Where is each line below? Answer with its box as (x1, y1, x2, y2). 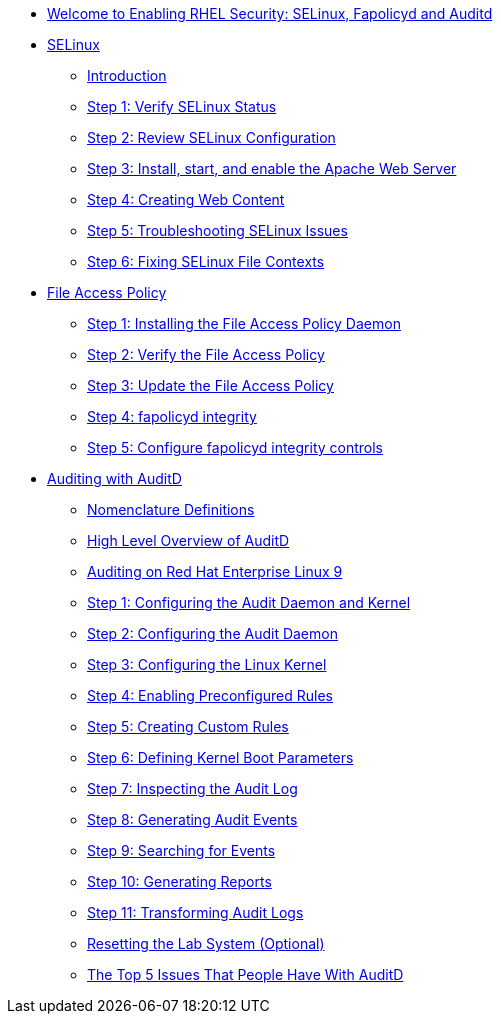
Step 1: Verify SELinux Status (87, 98, 277, 115)
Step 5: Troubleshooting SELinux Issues (87, 222, 348, 239)
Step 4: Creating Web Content (87, 191, 285, 208)
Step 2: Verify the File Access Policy (87, 346, 325, 363)
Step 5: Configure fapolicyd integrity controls (87, 439, 384, 456)
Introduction (87, 67, 167, 84)
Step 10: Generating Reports (87, 873, 272, 890)
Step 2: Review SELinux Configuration (87, 129, 336, 146)
